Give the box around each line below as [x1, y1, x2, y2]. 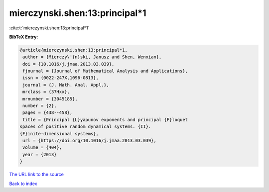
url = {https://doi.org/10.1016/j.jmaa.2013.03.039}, [22, 138, 156, 143]
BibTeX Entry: [9, 34, 38, 40]
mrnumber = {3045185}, [22, 96, 78, 101]
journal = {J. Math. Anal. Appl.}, [22, 82, 110, 88]
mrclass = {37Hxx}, [22, 89, 70, 95]
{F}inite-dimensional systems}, [19, 131, 99, 136]
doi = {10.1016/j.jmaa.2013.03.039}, [22, 61, 115, 67]
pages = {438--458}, [22, 110, 73, 115]
